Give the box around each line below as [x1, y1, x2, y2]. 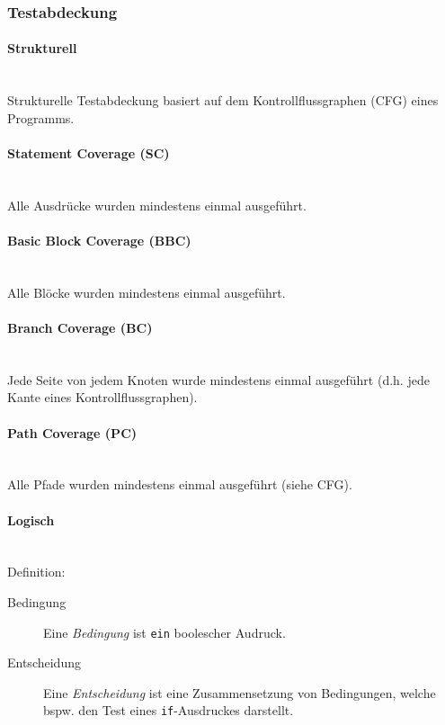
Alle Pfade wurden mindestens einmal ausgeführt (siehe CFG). [7, 475, 352, 494]
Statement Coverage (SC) [7, 144, 170, 163]
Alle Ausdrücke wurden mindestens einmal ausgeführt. [7, 195, 307, 214]
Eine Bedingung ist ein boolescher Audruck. [43, 622, 286, 641]
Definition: [7, 562, 66, 581]
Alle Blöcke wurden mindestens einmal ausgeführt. [7, 282, 286, 301]
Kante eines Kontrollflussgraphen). [7, 388, 198, 407]
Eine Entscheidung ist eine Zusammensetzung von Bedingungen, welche [43, 683, 436, 702]
